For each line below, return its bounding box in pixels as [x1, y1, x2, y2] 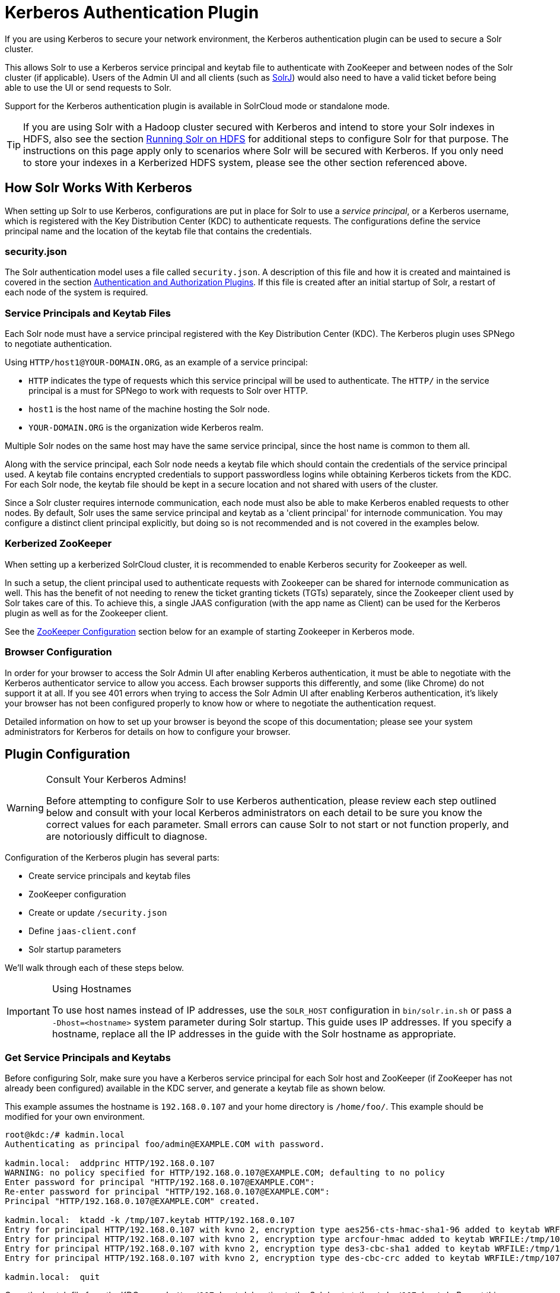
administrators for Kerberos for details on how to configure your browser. [5, 726, 291, 737]
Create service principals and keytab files [28, 871, 191, 881]
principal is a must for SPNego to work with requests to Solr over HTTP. [28, 386, 308, 396]
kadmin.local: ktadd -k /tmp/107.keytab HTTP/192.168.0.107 [5, 1215, 295, 1225]
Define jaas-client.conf [28, 926, 137, 937]
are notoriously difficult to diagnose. [46, 830, 208, 843]
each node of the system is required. [5, 287, 148, 298]
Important [7, 1005, 50, 1018]
